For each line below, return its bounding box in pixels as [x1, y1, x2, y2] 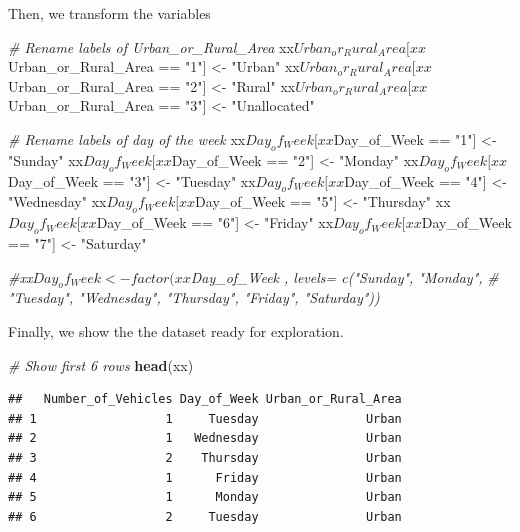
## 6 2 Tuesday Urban [8, 509, 402, 524]
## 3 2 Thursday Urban [8, 450, 402, 465]
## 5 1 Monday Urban [8, 490, 402, 505]
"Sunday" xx [8, 149, 84, 170]
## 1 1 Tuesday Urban [8, 411, 402, 426]
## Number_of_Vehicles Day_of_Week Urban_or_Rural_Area [8, 392, 402, 407]
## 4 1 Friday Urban [8, 470, 402, 485]
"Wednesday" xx [8, 191, 107, 212]
